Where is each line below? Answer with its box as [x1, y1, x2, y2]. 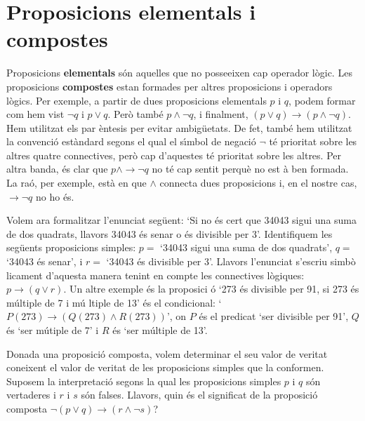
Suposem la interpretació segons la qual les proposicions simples [6, 373, 281, 388]
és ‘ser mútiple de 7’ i [6, 323, 99, 337]
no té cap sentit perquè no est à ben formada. [152, 161, 349, 176]
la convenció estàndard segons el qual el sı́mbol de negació [6, 134, 256, 149]
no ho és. [35, 189, 74, 203]
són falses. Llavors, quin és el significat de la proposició [81, 387, 318, 402]
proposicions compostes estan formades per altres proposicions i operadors [6, 79, 333, 93]
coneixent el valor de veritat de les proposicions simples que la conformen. [6, 360, 324, 375]
